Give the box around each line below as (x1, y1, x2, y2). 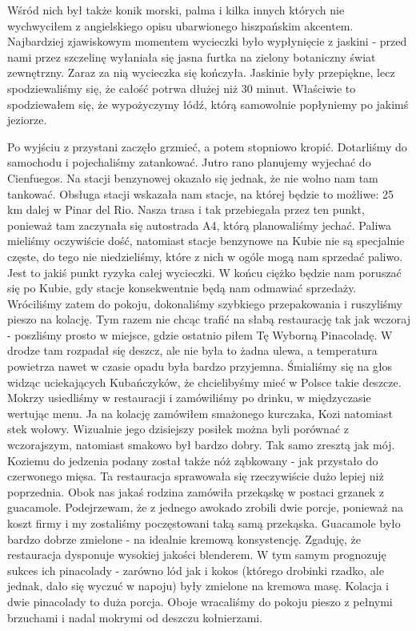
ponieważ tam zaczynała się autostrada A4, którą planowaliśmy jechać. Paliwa (7, 216, 392, 233)
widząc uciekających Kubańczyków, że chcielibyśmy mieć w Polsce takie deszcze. (7, 373, 402, 390)
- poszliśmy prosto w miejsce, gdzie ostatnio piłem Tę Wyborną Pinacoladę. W (7, 326, 393, 343)
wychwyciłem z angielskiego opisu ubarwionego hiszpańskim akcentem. (7, 17, 354, 34)
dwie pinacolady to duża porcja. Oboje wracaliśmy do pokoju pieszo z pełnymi (7, 593, 393, 609)
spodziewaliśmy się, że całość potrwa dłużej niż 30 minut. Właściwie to (7, 79, 356, 96)
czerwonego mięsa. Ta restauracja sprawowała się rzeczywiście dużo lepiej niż (7, 468, 384, 484)
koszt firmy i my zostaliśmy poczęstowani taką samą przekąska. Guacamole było (7, 515, 401, 531)
